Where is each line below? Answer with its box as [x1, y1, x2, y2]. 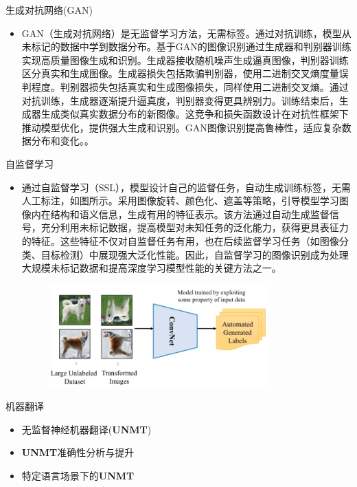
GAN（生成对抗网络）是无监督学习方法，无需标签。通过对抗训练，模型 [21, 25, 342, 40]
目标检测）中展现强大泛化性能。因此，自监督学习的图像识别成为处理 [41, 247, 349, 261]
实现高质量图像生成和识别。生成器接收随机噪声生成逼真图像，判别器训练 [21, 52, 349, 67]
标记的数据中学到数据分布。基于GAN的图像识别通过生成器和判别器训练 [31, 39, 352, 54]
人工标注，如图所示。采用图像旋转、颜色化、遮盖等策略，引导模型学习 [21, 193, 339, 208]
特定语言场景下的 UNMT [21, 468, 135, 482]
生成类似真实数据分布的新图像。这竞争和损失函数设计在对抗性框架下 [41, 107, 349, 121]
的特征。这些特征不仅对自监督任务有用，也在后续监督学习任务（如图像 [21, 233, 339, 248]
